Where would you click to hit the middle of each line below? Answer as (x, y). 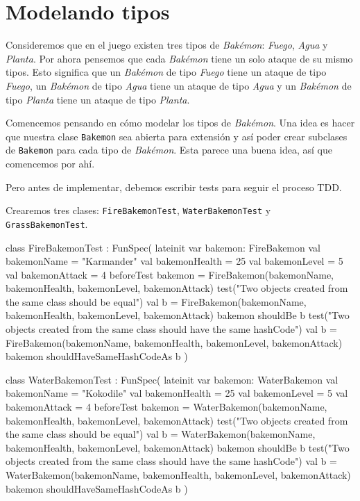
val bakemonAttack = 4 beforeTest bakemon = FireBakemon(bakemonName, (170, 274)
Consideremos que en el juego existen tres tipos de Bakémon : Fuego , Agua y (167, 45)
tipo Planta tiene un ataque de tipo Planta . (98, 99)
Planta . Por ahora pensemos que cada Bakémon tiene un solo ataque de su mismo (179, 58)
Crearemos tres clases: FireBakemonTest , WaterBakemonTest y (138, 210)
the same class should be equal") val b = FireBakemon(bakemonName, (156, 301)
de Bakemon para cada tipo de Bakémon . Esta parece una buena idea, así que (169, 150)
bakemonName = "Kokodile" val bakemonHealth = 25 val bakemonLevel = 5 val (177, 393)
